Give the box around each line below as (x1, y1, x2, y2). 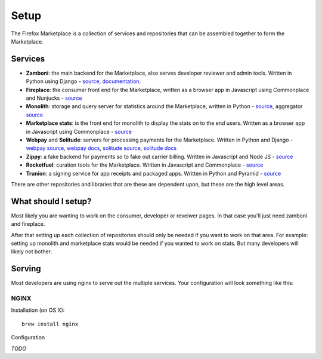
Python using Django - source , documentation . (26, 78, 141, 85)
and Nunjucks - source (26, 94, 83, 102)
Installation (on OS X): (11, 306, 65, 314)
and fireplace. (11, 220, 45, 228)
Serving (11, 263, 41, 274)
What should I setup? (11, 196, 92, 206)
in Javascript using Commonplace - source (26, 128, 132, 135)
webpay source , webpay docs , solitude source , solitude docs (26, 145, 177, 152)
